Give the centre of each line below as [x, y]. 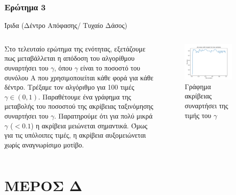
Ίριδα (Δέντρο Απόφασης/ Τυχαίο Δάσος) [66, 25]
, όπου [63, 68]
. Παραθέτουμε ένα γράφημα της [85, 96]
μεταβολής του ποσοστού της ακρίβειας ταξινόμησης [79, 106]
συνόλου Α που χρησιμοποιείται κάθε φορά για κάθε [79, 77]
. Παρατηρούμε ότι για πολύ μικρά [103, 115]
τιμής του [198, 115]
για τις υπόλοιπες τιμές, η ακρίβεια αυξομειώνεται [75, 135]
